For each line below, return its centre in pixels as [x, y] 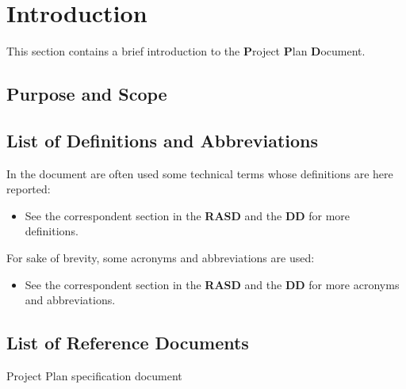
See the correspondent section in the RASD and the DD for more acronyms [212, 284]
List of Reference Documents [128, 343]
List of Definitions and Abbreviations [162, 140]
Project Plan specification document [94, 376]
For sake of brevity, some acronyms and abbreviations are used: [161, 258]
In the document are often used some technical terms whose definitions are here [200, 173]
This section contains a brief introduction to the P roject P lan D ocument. [186, 51]
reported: [29, 189]
